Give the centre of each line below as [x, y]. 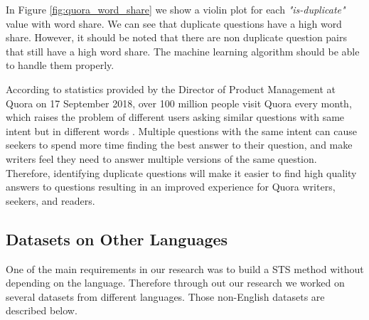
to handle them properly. [60, 65]
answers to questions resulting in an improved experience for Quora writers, [171, 187]
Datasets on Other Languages [117, 239]
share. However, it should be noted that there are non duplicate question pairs [177, 37]
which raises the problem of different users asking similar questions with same [175, 117]
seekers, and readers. [50, 200]
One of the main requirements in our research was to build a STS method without [185, 268]
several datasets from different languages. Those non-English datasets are [165, 296]
